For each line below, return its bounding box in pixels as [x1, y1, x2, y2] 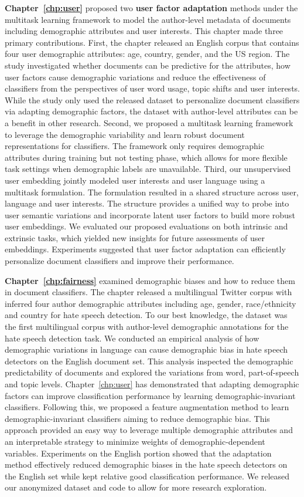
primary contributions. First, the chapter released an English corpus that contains [5, 36, 299, 48]
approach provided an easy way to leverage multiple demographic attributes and [5, 424, 293, 436]
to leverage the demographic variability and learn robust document [5, 128, 245, 140]
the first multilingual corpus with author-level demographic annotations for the [5, 320, 289, 333]
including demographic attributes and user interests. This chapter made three [5, 25, 283, 37]
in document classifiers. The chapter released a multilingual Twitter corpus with [5, 286, 292, 298]
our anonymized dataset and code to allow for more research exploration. [5, 481, 267, 493]
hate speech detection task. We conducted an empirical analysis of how [5, 332, 259, 344]
